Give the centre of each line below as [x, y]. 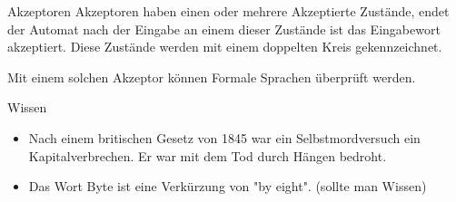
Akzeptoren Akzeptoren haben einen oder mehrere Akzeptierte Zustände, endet [228, 11]
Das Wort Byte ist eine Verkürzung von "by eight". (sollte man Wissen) [228, 186]
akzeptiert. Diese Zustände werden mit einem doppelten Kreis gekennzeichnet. [225, 47]
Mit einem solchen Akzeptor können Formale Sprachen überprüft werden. [212, 77]
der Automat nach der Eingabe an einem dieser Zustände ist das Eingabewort [224, 29]
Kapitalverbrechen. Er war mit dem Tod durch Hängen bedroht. [208, 155]
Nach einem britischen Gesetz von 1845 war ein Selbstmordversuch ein [224, 137]
